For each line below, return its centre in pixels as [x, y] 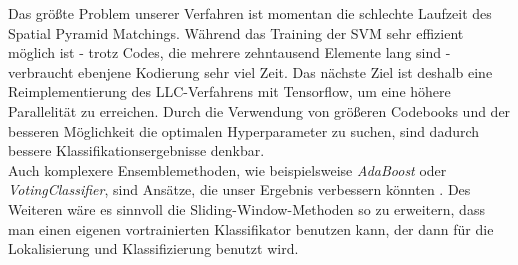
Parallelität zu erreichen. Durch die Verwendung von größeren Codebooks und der [259, 110]
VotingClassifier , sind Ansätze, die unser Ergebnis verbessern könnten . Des [239, 189]
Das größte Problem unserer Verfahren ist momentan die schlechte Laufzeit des [250, 13]
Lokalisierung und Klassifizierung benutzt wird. [153, 248]
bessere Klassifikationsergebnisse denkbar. [136, 150]
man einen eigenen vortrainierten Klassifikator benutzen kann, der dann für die [251, 228]
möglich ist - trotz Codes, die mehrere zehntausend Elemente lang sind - [229, 52]
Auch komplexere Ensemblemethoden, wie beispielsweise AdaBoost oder [227, 169]
